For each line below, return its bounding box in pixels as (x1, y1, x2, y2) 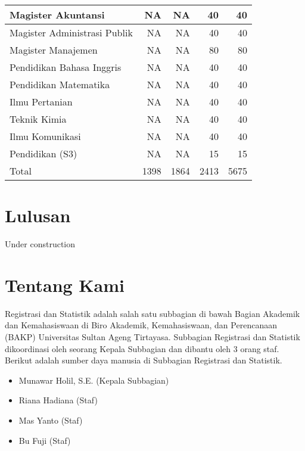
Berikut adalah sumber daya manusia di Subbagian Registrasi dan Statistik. (5, 354, 282, 366)
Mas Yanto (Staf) (18, 414, 83, 426)
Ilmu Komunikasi (10, 129, 81, 143)
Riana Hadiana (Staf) (18, 394, 98, 406)
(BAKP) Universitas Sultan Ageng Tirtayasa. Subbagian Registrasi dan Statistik (5, 331, 300, 343)
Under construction (5, 238, 76, 250)
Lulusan (5, 203, 71, 228)
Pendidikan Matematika (10, 77, 110, 91)
